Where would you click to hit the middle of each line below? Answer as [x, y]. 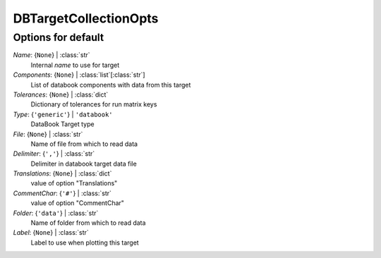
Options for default [59, 37]
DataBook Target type [62, 124]
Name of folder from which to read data [88, 223]
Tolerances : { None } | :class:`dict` [61, 94]
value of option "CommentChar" [78, 203]
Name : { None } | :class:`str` [52, 55]
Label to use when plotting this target [85, 242]
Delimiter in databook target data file [84, 164]
